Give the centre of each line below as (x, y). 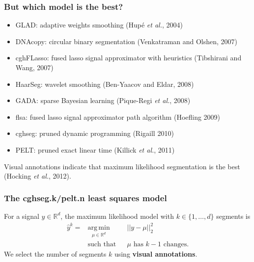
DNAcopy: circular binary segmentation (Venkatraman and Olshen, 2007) (127, 41)
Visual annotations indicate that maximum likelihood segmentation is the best (122, 166)
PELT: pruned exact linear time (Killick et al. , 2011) (95, 149)
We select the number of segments (55, 253)
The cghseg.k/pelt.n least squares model (85, 197)
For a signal (22, 216)
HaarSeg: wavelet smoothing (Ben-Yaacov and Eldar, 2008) (105, 84)
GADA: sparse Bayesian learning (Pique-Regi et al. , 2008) (103, 100)
